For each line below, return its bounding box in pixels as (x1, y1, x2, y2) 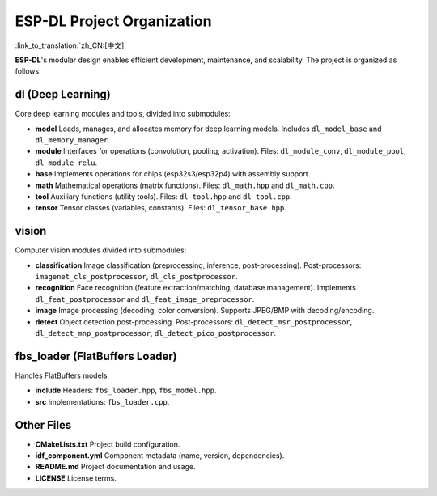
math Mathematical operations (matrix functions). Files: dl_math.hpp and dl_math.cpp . (35, 180, 335, 190)
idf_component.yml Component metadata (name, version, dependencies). (35, 450, 285, 460)
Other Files (15, 418, 72, 432)
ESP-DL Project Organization (15, 12, 212, 30)
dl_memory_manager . (35, 135, 111, 145)
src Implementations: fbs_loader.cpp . (35, 396, 170, 406)
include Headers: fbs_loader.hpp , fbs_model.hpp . (35, 385, 217, 396)
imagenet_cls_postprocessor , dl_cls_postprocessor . (35, 272, 238, 282)
